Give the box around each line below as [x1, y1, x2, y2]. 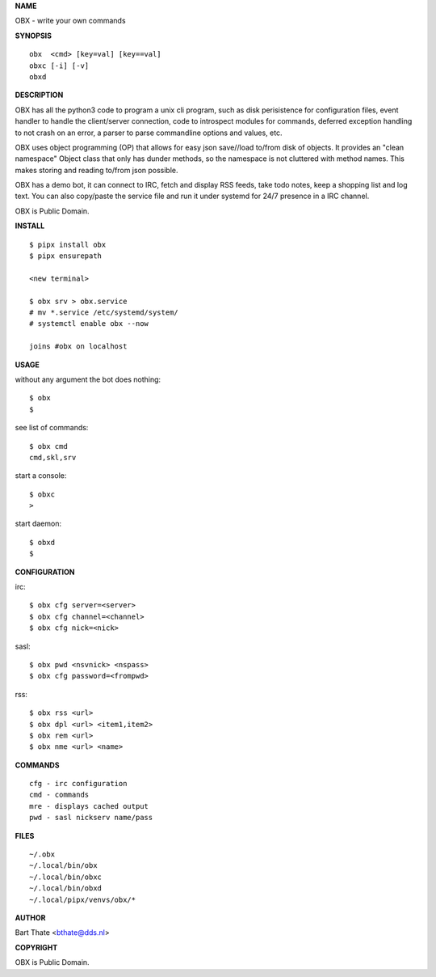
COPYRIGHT [15, 942, 58, 952]
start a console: [15, 471, 67, 480]
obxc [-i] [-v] [29, 61, 90, 70]
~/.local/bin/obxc [29, 872, 103, 882]
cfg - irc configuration [29, 779, 128, 789]
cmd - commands [29, 790, 90, 800]
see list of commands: [15, 423, 89, 433]
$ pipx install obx [29, 239, 107, 249]
